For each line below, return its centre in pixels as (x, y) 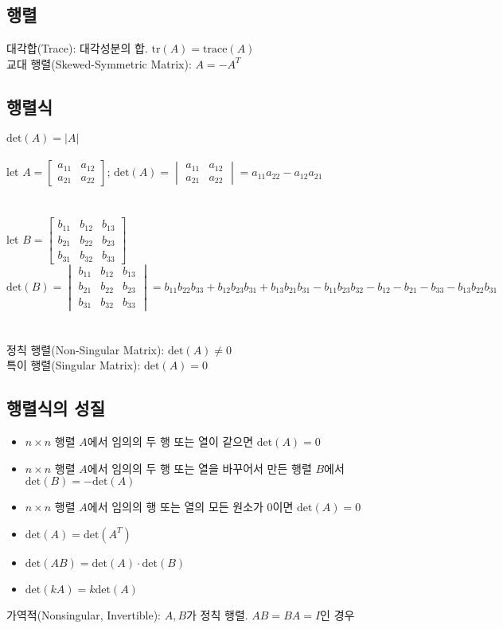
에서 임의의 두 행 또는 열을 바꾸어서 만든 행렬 (199, 468)
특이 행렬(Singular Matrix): (74, 365)
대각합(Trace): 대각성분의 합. (77, 48)
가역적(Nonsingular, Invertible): (84, 614)
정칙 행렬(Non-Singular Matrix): (86, 349)
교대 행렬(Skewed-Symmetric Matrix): (99, 63)
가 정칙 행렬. (217, 614)
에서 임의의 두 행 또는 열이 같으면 (170, 441)
